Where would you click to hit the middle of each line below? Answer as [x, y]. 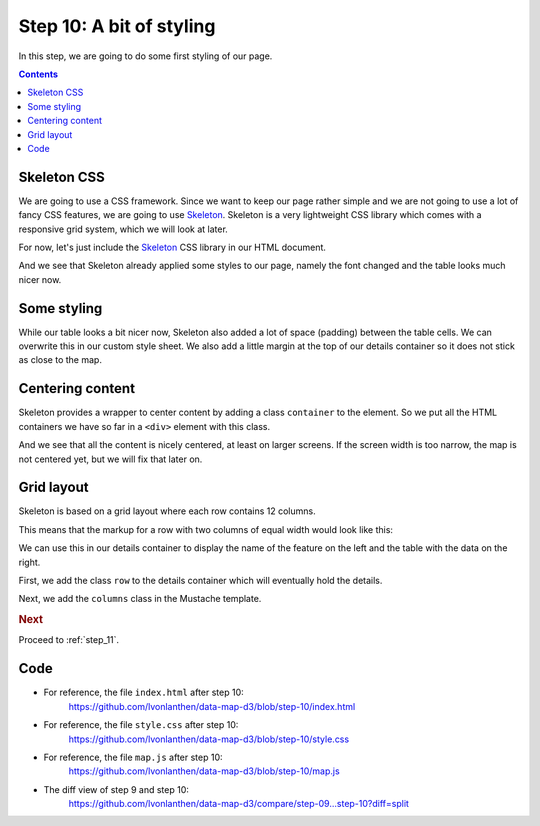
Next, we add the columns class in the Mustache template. [140, 599]
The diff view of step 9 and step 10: [116, 789]
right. [29, 562]
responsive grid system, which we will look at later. [123, 229]
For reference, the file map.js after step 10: [133, 757]
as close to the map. [60, 360]
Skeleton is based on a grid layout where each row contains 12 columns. [167, 511]
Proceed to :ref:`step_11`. [69, 640]
